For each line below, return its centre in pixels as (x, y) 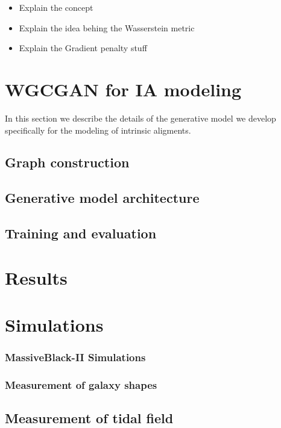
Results (36, 277)
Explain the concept (56, 7)
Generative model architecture (102, 198)
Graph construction (67, 162)
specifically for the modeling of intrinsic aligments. (98, 130)
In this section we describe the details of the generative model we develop (140, 118)
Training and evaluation (81, 233)
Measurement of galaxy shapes (81, 384)
